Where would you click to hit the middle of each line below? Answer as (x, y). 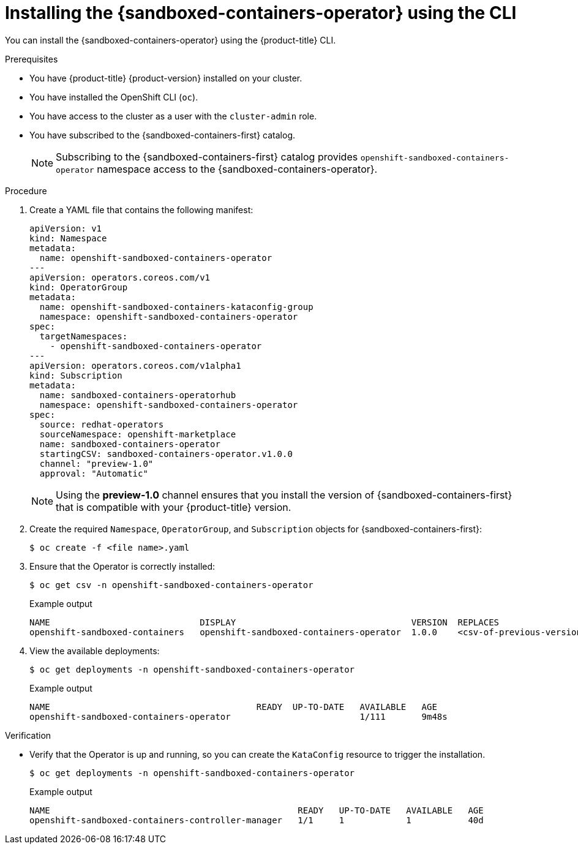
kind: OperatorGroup (79, 287)
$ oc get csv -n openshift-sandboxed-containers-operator (171, 585)
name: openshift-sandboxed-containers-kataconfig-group (176, 307)
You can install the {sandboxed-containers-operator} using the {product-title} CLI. (171, 40)
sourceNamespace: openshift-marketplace (138, 434)
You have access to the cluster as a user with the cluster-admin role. (173, 116)
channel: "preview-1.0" (96, 463)
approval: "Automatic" (94, 473)
